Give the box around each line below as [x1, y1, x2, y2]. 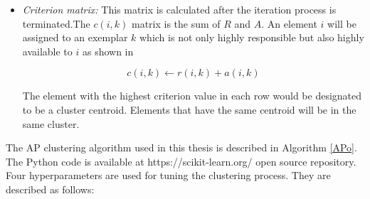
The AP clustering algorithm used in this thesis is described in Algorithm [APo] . [6, 140, 357, 155]
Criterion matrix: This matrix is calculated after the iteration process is [22, 2, 337, 16]
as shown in [82, 43, 134, 58]
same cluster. [22, 116, 80, 131]
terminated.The [22, 16, 90, 31]
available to [22, 43, 73, 58]
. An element [261, 16, 317, 31]
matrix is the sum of [131, 16, 221, 31]
